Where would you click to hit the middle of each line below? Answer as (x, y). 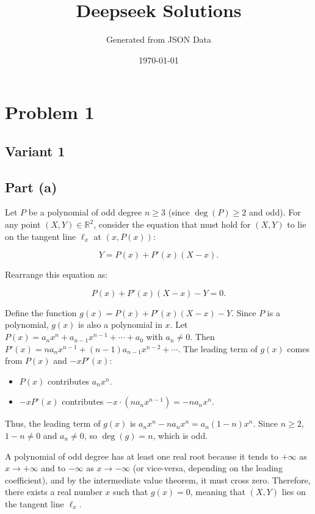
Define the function (41, 312)
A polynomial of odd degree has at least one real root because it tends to (142, 456)
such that (131, 492)
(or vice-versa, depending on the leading (208, 468)
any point (23, 224)
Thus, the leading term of (53, 423)
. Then (202, 337)
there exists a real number (54, 492)
